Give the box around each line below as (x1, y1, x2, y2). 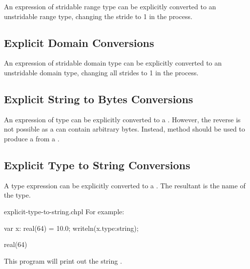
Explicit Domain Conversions (4, 35, 154, 50)
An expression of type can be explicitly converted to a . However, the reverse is (4, 114, 241, 124)
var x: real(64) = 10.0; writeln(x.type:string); (4, 223, 139, 233)
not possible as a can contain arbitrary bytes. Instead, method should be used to (4, 124, 245, 134)
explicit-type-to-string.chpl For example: (4, 206, 125, 216)
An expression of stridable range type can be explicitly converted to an (4, 1, 216, 11)
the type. (4, 190, 31, 200)
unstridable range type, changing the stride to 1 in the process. (4, 11, 192, 21)
